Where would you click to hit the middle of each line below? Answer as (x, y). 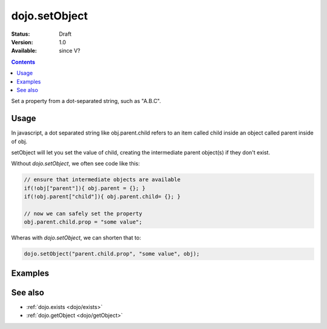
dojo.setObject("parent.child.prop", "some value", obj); (112, 254)
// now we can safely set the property (83, 213)
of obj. (19, 141)
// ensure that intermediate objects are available (102, 180)
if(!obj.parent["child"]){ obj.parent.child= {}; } (102, 197)
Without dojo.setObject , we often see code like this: (76, 164)
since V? (70, 51)
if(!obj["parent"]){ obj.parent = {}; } (84, 188)
